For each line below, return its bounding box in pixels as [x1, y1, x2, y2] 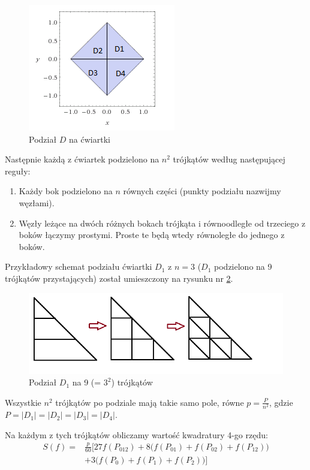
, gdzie [269, 396, 293, 408]
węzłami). [19, 196, 55, 209]
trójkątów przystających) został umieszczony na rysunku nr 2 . [5, 272, 233, 284]
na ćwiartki [69, 132, 110, 145]
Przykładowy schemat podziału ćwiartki [5, 260, 152, 273]
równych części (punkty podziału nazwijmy [123, 185, 281, 197]
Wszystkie [5, 396, 41, 408]
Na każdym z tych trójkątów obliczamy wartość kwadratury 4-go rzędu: [5, 428, 268, 441]
